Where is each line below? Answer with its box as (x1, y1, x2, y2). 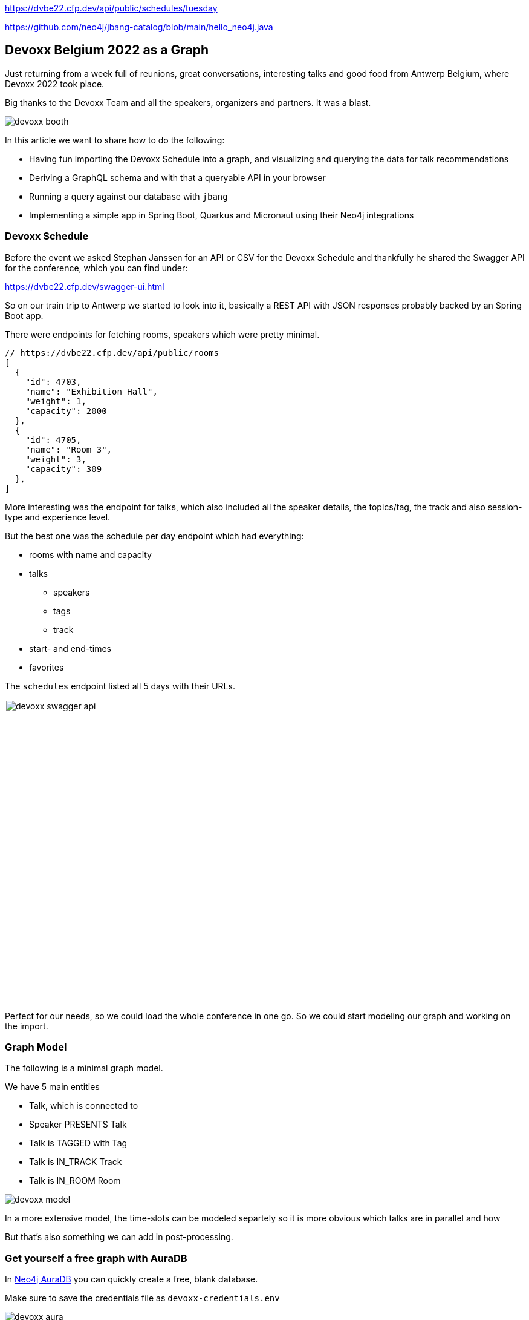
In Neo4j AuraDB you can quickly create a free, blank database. (5, 1274, 258, 1285)
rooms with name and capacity (29, 549, 152, 560)
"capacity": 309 (25, 464, 102, 474)
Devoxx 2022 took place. (5, 78, 105, 89)
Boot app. (5, 310, 44, 321)
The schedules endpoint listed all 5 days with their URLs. (5, 680, 235, 691)
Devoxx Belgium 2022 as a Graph (5, 42, 209, 58)
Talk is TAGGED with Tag (29, 1138, 128, 1149)
